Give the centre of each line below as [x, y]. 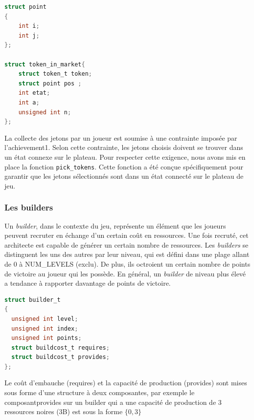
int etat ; [34, 93]
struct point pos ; [50, 83]
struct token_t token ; [55, 74]
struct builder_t [33, 300]
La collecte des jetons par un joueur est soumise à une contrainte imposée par [121, 137]
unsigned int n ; [45, 112]
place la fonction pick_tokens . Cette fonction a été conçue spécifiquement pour [124, 166]
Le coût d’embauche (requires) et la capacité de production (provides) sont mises [126, 383]
